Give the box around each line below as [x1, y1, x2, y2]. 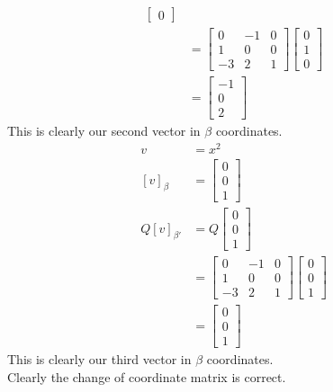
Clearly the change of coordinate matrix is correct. [7, 368, 286, 387]
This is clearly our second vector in [7, 121, 201, 140]
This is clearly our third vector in [7, 350, 192, 369]
